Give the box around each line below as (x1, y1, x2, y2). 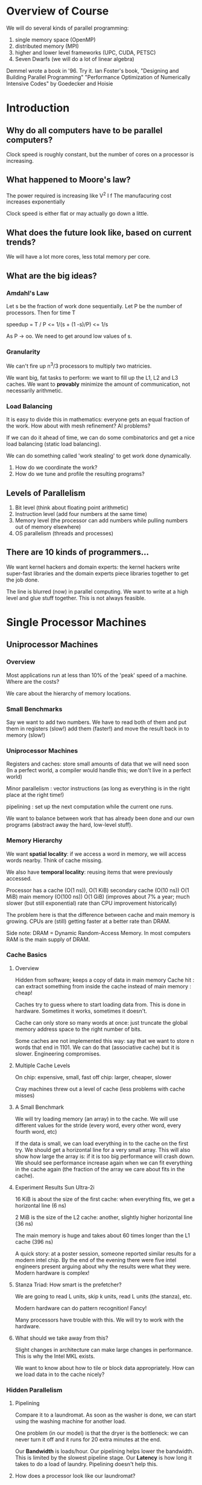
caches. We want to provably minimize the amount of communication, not (6, 380, 191, 388)
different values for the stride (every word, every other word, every (14, 1122, 181, 1129)
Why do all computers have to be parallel (6, 125, 163, 136)
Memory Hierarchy (6, 836, 63, 845)
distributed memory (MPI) (14, 42, 80, 50)
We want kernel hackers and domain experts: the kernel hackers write (6, 563, 180, 571)
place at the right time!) (6, 792, 65, 799)
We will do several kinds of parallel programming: (6, 24, 129, 31)
